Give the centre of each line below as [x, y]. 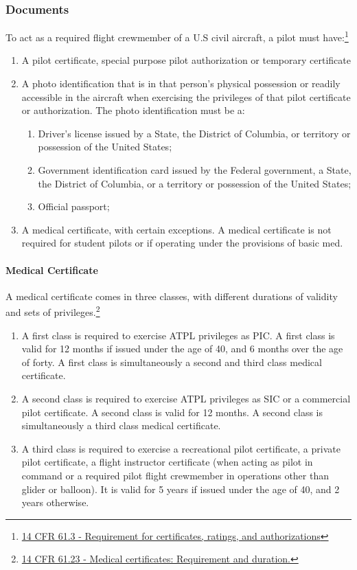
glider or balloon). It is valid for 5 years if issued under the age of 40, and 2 [181, 489]
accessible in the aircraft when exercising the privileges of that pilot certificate [186, 96]
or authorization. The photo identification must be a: [133, 110]
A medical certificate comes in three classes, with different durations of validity [172, 296]
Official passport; [74, 206]
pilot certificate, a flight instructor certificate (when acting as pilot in [167, 462]
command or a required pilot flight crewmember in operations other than [175, 475]
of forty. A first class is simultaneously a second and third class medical [172, 362]
